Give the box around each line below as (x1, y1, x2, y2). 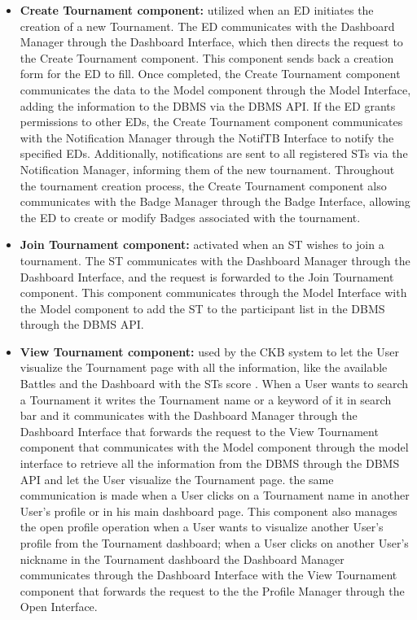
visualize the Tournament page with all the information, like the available (20, 359, 388, 376)
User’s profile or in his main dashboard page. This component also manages (20, 502, 397, 519)
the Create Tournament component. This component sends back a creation (20, 49, 394, 66)
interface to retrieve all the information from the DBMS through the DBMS (20, 455, 400, 472)
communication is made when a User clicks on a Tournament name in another (20, 487, 410, 504)
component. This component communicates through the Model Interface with (20, 284, 407, 301)
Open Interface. (20, 598, 98, 615)
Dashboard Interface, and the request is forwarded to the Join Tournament (20, 268, 394, 285)
